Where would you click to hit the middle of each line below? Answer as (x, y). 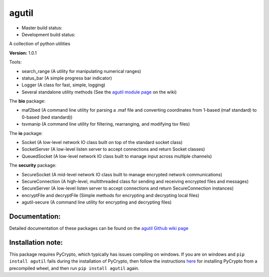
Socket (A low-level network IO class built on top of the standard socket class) (102, 142)
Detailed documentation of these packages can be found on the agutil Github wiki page (99, 228)
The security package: (33, 165)
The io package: (26, 133)
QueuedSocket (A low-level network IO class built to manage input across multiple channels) (117, 156)
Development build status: (49, 34)
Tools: (15, 62)
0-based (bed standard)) (47, 117)
